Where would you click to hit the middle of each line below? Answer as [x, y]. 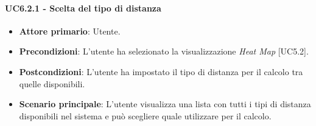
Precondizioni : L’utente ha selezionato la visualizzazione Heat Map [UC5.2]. [164, 51]
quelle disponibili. [52, 83]
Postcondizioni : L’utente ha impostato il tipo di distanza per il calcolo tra [161, 71]
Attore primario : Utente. [70, 31]
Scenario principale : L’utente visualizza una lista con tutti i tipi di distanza [165, 104]
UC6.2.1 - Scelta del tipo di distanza [83, 8]
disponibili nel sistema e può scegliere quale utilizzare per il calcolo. [145, 115]
